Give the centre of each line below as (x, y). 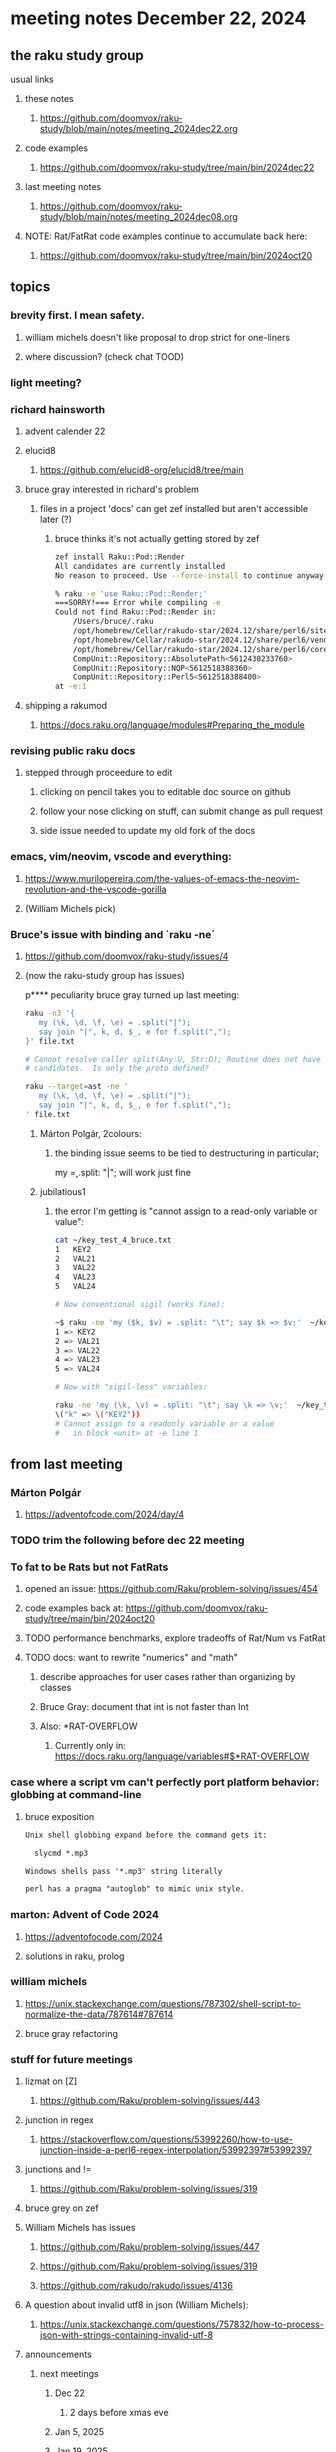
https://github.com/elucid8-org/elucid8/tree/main (141, 469)
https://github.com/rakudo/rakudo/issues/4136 (136, 2286)
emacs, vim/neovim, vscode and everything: (121, 857)
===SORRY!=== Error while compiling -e (138, 603)
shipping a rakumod (66, 706)
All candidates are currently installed (140, 566)
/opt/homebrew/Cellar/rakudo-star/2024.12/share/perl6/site (201, 631)
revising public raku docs (73, 751)
